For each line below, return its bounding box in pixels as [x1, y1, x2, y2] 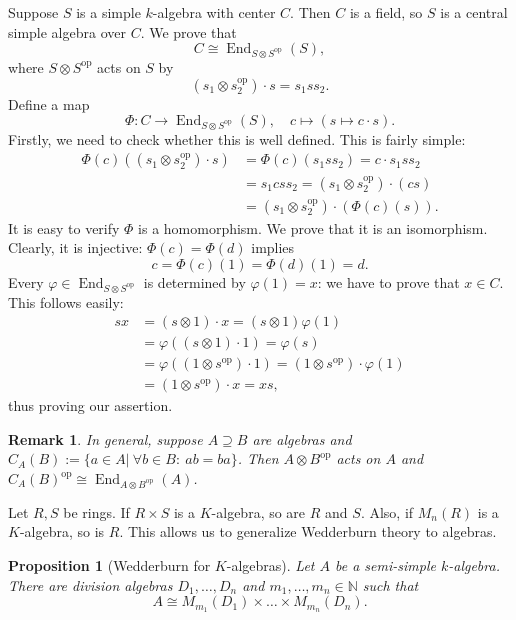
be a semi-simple [334, 554, 436, 575]
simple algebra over [8, 21, 126, 42]
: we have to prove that [317, 271, 460, 292]
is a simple [76, 2, 141, 22]
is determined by [143, 271, 246, 292]
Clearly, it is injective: [8, 237, 143, 258]
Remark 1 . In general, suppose [8, 428, 203, 449]
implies [251, 237, 295, 258]
